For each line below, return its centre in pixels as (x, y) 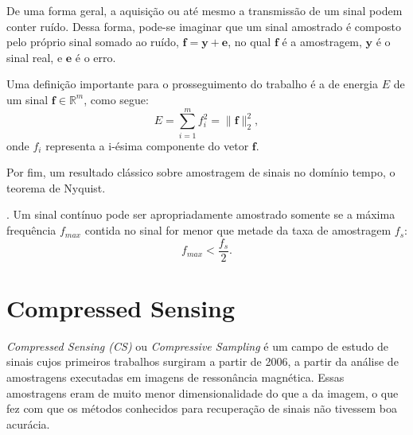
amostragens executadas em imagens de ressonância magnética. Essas (175, 377)
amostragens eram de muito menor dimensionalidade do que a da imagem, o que (203, 392)
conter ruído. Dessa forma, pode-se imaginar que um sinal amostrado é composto (204, 26)
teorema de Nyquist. (56, 187)
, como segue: (116, 99)
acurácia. (28, 423)
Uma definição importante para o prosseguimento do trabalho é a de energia (193, 84)
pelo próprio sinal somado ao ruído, (93, 42)
